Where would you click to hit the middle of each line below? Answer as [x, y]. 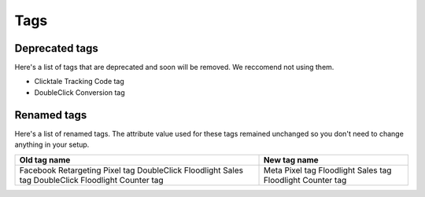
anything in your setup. [52, 144]
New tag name [291, 159]
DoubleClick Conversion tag [79, 92]
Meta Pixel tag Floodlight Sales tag [327, 170]
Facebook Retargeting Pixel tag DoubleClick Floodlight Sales [131, 170]
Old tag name [45, 159]
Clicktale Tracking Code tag [79, 82]
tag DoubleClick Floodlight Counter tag [92, 180]
